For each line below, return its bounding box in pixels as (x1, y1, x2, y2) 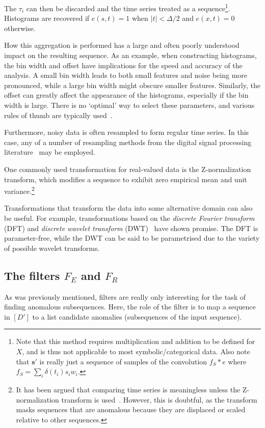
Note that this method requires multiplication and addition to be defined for (16, 336, 255, 347)
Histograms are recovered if (4, 13, 90, 23)
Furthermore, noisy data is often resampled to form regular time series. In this (4, 127, 249, 137)
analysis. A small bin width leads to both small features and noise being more (4, 70, 248, 80)
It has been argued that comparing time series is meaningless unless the (16, 384, 241, 394)
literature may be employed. (4, 147, 95, 157)
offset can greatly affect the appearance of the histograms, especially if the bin (4, 90, 249, 100)
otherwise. (4, 22, 36, 33)
